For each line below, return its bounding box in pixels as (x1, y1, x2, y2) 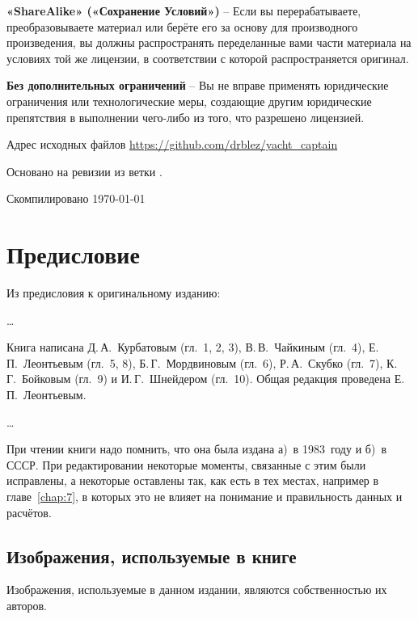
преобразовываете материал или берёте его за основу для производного (6, 18, 358, 35)
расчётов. (6, 503, 52, 520)
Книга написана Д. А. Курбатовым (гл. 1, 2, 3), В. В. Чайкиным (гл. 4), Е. (6, 339, 379, 356)
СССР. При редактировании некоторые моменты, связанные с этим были (6, 456, 366, 473)
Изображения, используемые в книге (6, 543, 297, 568)
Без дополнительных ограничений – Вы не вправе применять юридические (6, 77, 389, 94)
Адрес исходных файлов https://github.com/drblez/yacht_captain (6, 136, 338, 153)
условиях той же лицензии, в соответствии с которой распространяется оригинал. (6, 49, 409, 66)
